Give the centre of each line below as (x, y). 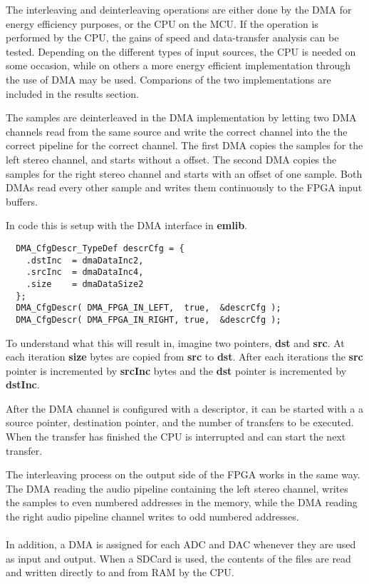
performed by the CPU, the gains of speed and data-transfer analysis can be (172, 37)
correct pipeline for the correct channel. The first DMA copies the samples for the (184, 145)
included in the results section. (72, 93)
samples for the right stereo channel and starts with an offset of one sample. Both (184, 173)
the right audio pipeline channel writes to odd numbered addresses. (152, 517)
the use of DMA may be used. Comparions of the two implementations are (168, 79)
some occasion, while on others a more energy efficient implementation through (178, 65)
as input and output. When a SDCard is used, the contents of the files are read (178, 558)
